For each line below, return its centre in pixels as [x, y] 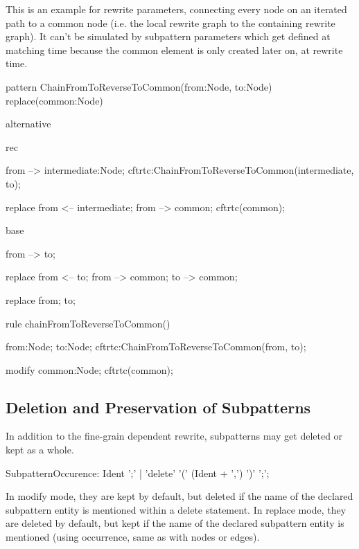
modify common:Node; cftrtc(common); [89, 369]
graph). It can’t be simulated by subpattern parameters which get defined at [168, 36]
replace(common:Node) [54, 100]
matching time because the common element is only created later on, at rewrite [174, 49]
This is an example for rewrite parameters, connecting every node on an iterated [176, 9]
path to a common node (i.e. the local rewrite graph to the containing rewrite [170, 22]
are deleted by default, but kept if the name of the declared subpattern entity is [175, 523]
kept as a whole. [40, 450]
